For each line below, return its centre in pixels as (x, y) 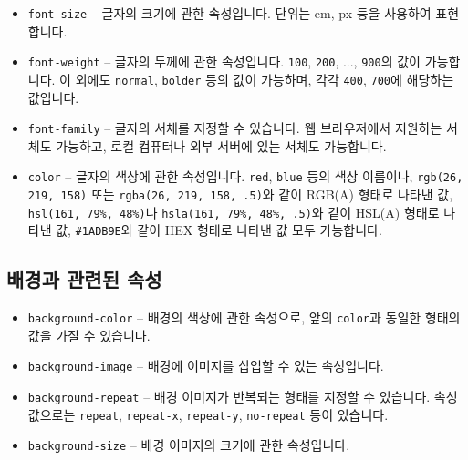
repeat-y (213, 416)
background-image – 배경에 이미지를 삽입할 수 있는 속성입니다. (206, 366)
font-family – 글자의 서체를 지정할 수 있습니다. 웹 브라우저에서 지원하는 (235, 128)
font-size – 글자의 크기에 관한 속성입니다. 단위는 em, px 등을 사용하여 (229, 13)
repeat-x (152, 416)
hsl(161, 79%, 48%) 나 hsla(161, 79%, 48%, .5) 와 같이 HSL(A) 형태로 (234, 212)
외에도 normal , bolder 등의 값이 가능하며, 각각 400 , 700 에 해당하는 (265, 79)
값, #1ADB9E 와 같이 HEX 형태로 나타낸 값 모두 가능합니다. (219, 230)
